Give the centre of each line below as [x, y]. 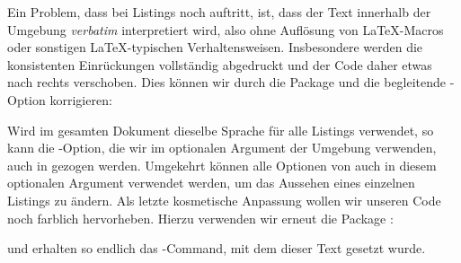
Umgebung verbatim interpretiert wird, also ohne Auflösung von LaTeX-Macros [226, 29]
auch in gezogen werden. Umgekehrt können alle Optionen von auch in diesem [222, 165]
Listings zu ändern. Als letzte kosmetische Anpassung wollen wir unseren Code [224, 200]
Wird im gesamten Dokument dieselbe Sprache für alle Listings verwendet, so [221, 130]
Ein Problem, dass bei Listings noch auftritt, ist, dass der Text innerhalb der [219, 12]
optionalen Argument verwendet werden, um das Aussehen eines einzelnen [211, 183]
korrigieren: [81, 99]
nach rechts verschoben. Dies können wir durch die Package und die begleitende [227, 82]
